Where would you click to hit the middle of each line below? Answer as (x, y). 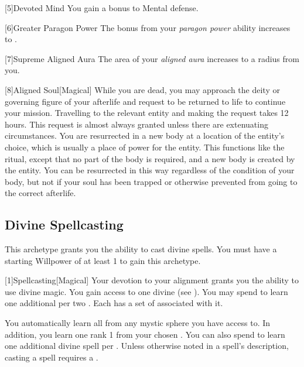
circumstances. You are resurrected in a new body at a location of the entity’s (145, 136)
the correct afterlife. (40, 193)
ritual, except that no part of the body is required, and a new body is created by (150, 158)
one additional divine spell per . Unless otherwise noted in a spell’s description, (147, 346)
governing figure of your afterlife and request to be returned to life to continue (145, 101)
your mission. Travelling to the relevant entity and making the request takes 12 (147, 113)
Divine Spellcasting (64, 224)
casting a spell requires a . (52, 357)
